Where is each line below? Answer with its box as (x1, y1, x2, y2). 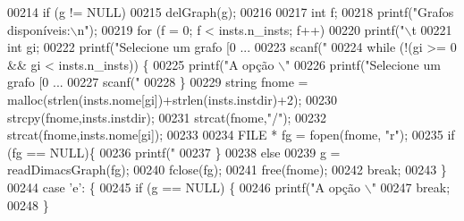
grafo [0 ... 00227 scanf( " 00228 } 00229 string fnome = (7, 72, 308, 91)
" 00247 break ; (371, 177, 451, 196)
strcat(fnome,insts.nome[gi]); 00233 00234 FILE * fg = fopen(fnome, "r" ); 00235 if (7, 125, 455, 144)
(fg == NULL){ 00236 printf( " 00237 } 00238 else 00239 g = (7, 142, 341, 161)
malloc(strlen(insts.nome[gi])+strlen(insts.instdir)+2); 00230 (7, 89, 337, 108)
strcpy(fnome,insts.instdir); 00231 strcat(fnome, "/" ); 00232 (7, 107, 327, 126)
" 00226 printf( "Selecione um (285, 55, 441, 73)
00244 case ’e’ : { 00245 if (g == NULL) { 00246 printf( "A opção (7, 177, 361, 196)
